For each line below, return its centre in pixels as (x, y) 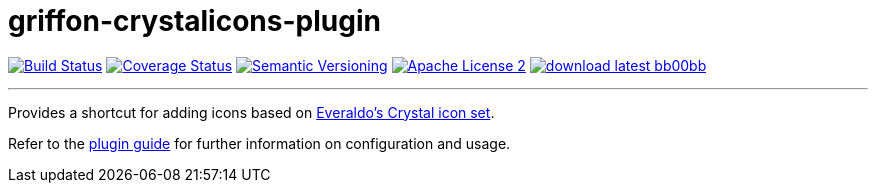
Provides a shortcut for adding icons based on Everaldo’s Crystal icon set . (251, 112)
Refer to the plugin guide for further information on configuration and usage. (259, 143)
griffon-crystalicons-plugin (194, 21)
